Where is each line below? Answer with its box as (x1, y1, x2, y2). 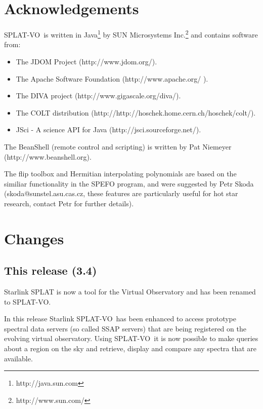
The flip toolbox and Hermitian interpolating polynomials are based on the (4, 168, 237, 179)
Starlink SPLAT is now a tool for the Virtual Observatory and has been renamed (4, 286, 256, 297)
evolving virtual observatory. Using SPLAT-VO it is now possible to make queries (4, 333, 258, 344)
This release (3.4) (4, 263, 97, 278)
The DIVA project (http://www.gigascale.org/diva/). (16, 90, 181, 101)
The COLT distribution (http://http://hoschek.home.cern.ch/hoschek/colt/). (16, 107, 256, 118)
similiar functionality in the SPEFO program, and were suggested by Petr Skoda (4, 178, 254, 189)
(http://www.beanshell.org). (4, 151, 92, 162)
